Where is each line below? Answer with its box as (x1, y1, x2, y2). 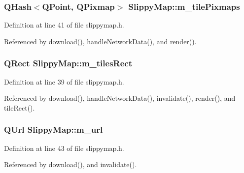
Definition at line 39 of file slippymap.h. (4, 76, 124, 86)
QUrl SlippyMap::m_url (4, 123, 103, 136)
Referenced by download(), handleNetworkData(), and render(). (4, 36, 197, 46)
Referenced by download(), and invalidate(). (4, 159, 137, 170)
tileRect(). (4, 102, 35, 113)
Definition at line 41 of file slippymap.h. (4, 20, 124, 30)
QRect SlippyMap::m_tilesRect (4, 57, 133, 69)
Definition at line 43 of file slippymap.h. (4, 143, 124, 153)
